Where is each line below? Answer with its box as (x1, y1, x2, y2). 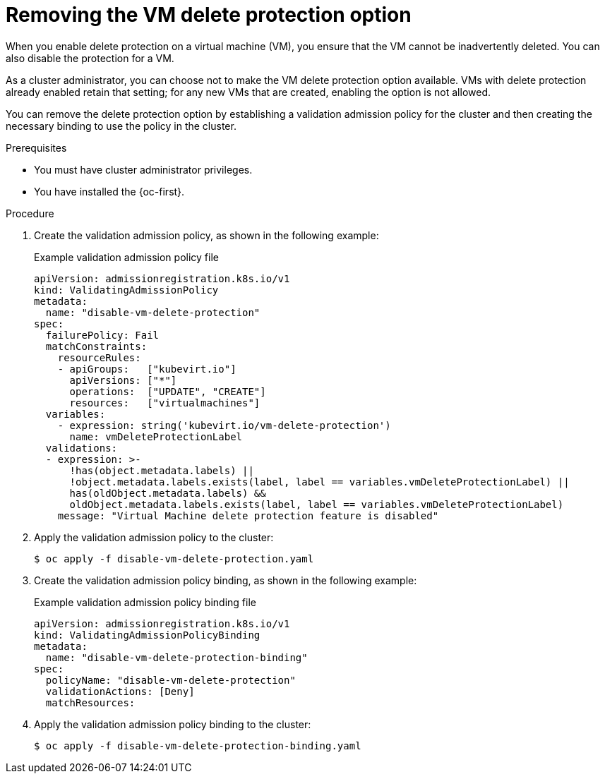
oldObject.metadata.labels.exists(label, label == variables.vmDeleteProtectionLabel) (69, 498, 564, 510)
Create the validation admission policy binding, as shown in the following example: (34, 574, 417, 586)
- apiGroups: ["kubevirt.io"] (57, 363, 236, 375)
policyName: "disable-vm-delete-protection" (45, 674, 296, 686)
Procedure (6, 207, 54, 219)
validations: (45, 442, 118, 454)
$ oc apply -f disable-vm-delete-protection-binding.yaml (34, 739, 361, 751)
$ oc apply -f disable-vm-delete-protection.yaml (34, 552, 314, 564)
